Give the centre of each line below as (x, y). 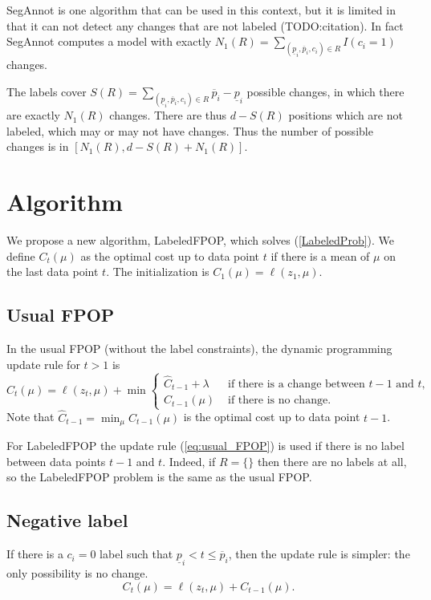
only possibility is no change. (77, 573)
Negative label (67, 520)
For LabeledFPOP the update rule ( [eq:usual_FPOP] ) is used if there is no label (205, 446)
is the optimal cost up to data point (272, 417)
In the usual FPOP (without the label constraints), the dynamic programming (199, 349)
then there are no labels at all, (332, 461)
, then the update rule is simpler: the (319, 554)
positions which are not (346, 115)
